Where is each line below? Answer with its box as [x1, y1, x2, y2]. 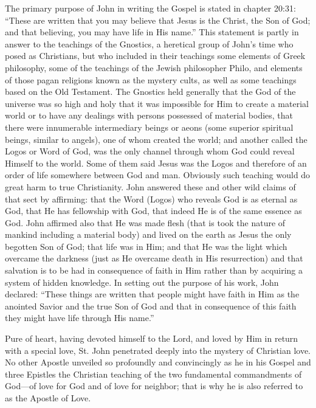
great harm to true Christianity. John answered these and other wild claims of [5, 180, 296, 193]
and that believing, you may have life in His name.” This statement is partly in [5, 26, 299, 38]
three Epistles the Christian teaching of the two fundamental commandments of [5, 367, 302, 380]
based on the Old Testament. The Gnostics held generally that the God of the [5, 85, 296, 98]
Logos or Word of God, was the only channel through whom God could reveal [5, 145, 295, 157]
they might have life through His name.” [5, 311, 154, 324]
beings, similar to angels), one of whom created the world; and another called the [5, 133, 307, 145]
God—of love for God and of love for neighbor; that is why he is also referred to [5, 379, 303, 392]
